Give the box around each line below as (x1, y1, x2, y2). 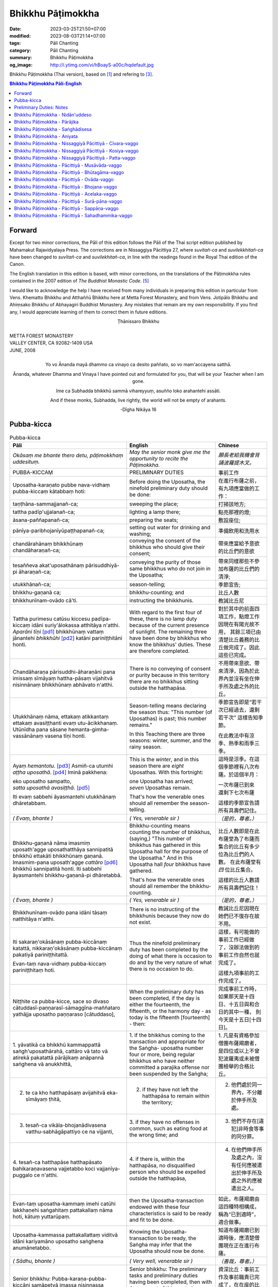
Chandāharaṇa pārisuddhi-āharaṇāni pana (12, 668, 115, 675)
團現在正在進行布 (218, 1242, 260, 1249)
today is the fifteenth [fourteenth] (129, 1014, 211, 1021)
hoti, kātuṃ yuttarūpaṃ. (12, 1213, 71, 1220)
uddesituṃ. (12, 458, 40, 465)
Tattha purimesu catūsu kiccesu (12, 615, 90, 622)
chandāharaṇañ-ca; (12, 546, 61, 553)
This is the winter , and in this (129, 756, 199, 763)
